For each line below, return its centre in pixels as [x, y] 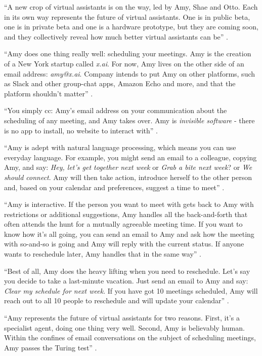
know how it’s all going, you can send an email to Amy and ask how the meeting [129, 234]
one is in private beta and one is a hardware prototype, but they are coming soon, [131, 27]
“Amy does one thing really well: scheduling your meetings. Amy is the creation [128, 54]
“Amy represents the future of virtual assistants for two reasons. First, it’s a [122, 318]
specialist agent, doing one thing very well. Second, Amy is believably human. [124, 327]
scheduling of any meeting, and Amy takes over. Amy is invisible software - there [129, 120]
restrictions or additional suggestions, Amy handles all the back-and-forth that [126, 214]
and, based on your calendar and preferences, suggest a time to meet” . [114, 187]
